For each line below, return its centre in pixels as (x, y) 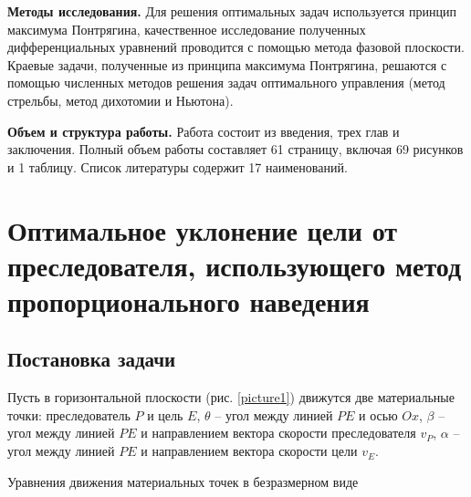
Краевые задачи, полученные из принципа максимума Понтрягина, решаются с (227, 64)
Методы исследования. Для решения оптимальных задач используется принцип (232, 11)
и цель (165, 414)
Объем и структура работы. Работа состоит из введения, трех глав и (204, 131)
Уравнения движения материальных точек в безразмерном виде (183, 481)
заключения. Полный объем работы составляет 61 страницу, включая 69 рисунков (235, 149)
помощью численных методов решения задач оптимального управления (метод (226, 83)
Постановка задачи (92, 359)
